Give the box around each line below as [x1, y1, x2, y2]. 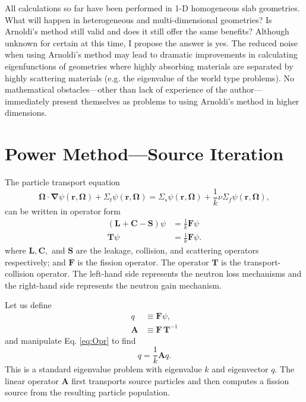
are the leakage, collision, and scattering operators [75, 244, 259, 257]
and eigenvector [212, 363, 269, 375]
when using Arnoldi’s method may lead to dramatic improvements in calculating [5, 48, 298, 61]
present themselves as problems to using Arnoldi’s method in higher [52, 94, 299, 107]
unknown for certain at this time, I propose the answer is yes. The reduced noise [5, 36, 298, 49]
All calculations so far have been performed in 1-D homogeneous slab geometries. [5, 2, 300, 14]
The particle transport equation [5, 176, 120, 188]
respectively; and [5, 255, 66, 268]
